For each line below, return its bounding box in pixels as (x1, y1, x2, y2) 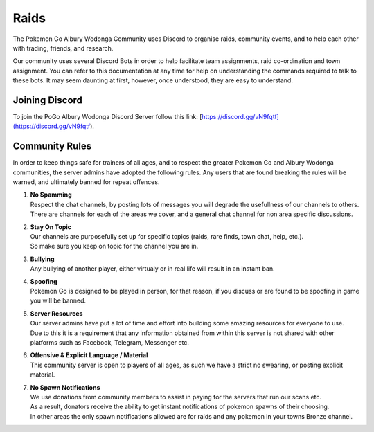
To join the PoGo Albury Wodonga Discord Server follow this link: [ (12, 113, 202, 121)
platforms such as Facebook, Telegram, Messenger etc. (30, 338, 190, 346)
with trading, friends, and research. (12, 44, 114, 52)
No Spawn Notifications (30, 383, 100, 391)
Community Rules (12, 141, 92, 152)
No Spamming (30, 190, 72, 199)
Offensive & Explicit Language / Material (30, 351, 148, 359)
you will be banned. (30, 296, 87, 305)
